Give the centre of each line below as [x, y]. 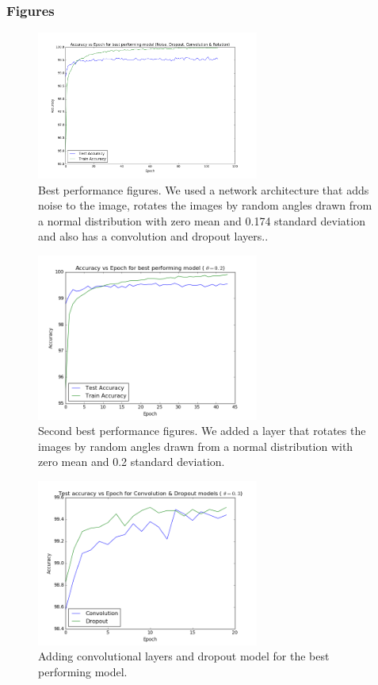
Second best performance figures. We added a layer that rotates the [202, 431]
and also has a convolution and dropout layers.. [153, 236]
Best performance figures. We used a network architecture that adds [204, 189]
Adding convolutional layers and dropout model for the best [184, 656]
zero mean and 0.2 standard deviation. [132, 462]
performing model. [83, 671]
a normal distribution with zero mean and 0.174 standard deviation [202, 220]
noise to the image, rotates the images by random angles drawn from [205, 205]
